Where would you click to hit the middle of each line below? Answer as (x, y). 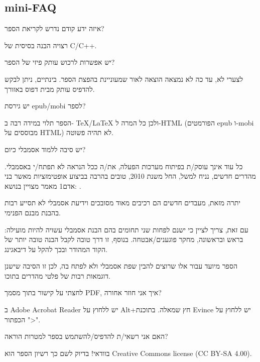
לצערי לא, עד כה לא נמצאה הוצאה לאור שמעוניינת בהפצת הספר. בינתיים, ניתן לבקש (124, 79)
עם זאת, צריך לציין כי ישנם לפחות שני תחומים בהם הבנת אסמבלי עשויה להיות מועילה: (126, 229)
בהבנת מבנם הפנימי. (33, 212)
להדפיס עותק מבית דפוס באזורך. (50, 89)
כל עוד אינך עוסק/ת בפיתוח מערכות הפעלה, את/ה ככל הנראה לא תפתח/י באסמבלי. (124, 166)
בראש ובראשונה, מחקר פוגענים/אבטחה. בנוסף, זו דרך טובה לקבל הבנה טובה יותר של (124, 239)
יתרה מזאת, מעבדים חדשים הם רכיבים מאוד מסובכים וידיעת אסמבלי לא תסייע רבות (122, 203)
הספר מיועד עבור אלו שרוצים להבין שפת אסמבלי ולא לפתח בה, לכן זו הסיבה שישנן (121, 266)
